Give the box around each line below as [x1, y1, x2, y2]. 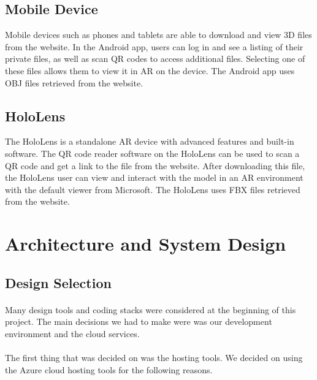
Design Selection [5, 273, 112, 292]
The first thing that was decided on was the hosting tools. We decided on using [5, 351, 303, 364]
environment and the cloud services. [5, 327, 140, 340]
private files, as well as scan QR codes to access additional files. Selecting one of [5, 52, 305, 65]
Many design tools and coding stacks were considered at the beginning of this [5, 303, 296, 316]
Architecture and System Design [5, 231, 286, 256]
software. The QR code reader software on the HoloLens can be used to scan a [5, 146, 300, 159]
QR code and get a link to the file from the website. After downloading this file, [5, 159, 305, 172]
